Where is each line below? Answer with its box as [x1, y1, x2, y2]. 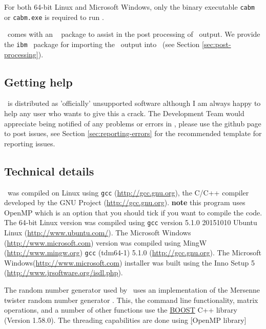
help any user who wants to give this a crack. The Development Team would [4, 107, 244, 118]
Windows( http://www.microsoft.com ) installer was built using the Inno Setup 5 [4, 257, 255, 268]
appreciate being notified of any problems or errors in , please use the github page [4, 118, 261, 128]
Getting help [4, 74, 73, 90]
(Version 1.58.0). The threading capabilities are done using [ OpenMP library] [4, 314, 247, 325]
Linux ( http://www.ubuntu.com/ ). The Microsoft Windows [4, 227, 191, 238]
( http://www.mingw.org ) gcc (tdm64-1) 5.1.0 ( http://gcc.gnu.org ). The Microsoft [4, 247, 262, 258]
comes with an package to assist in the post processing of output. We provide [7, 29, 260, 39]
